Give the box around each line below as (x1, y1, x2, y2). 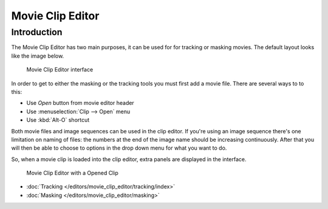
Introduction (11, 27, 63, 38)
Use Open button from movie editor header (26, 99, 135, 107)
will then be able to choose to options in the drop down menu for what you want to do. (11, 144, 227, 151)
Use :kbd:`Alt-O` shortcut (26, 116, 90, 124)
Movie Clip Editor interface (26, 66, 94, 73)
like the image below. (11, 52, 64, 59)
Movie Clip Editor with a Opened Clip (26, 170, 118, 177)
